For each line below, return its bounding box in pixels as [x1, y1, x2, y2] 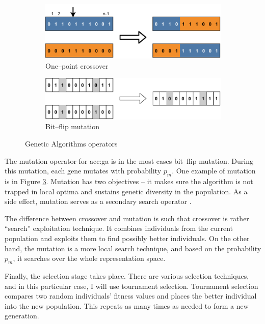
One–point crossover [45, 60, 109, 71]
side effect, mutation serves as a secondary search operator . [5, 196, 192, 207]
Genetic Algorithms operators [25, 138, 118, 149]
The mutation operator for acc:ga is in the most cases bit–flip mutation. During [5, 155, 253, 166]
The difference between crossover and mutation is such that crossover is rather [5, 213, 249, 223]
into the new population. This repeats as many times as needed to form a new [5, 300, 249, 311]
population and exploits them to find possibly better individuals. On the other [5, 232, 250, 243]
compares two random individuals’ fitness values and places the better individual [5, 290, 257, 301]
